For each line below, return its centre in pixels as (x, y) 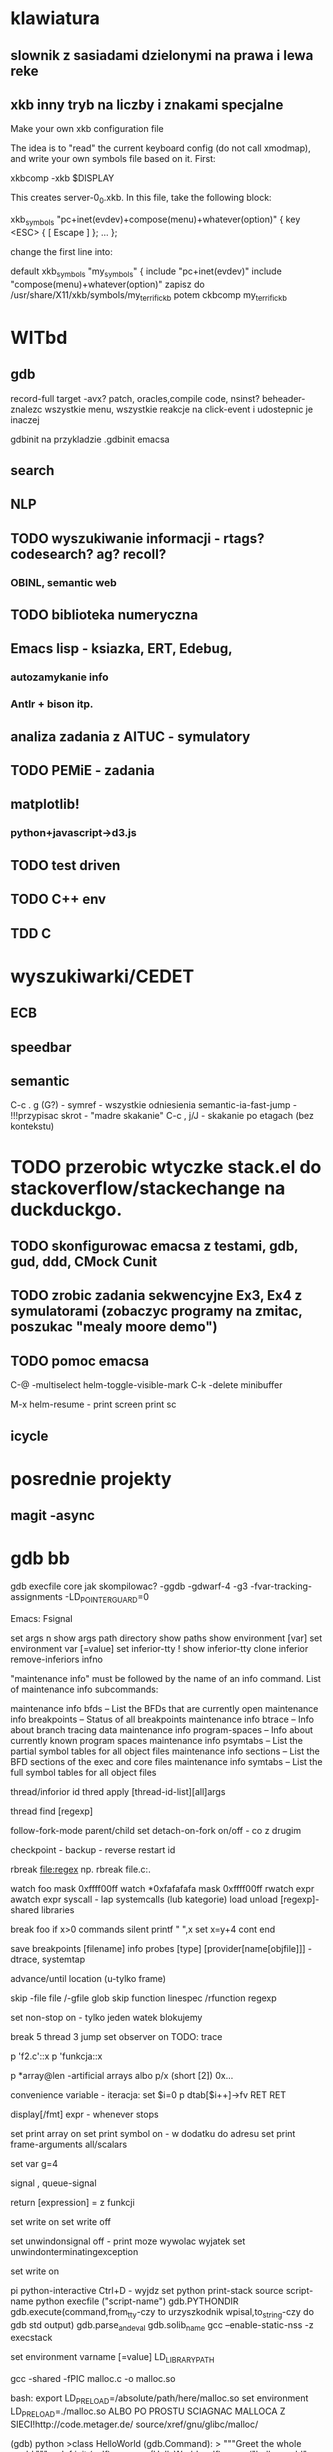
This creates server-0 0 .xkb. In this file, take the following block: (141, 199)
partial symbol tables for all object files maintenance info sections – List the (165, 1751)
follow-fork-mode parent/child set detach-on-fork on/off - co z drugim (156, 1830)
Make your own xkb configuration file (87, 129)
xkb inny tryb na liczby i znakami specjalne (147, 104)
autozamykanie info (59, 677)
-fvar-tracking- (281, 1586)
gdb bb (40, 1558)
